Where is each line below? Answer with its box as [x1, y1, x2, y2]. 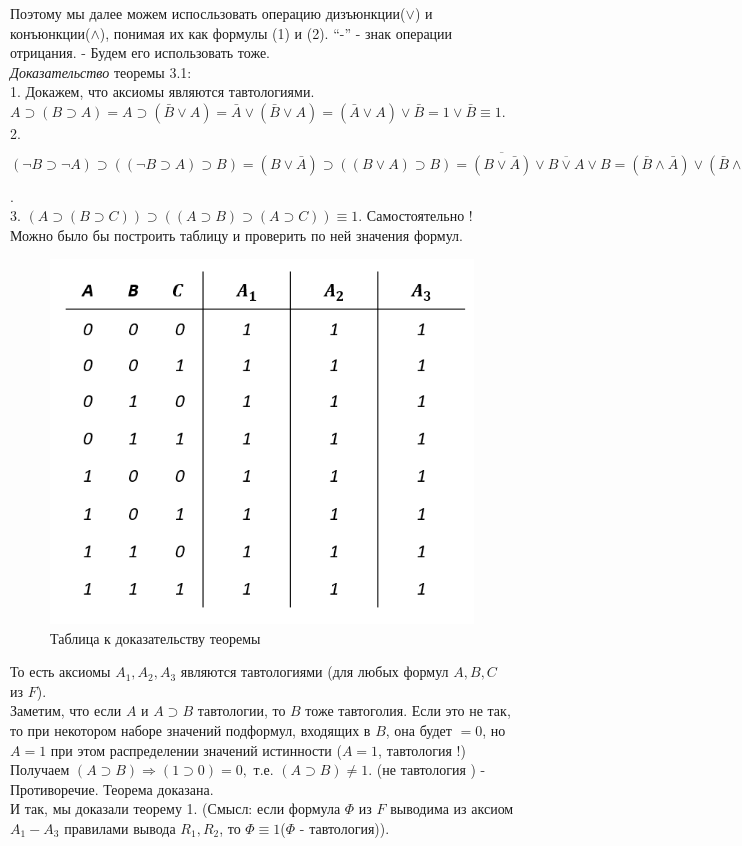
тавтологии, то [197, 700, 286, 721]
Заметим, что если [10, 700, 122, 721]
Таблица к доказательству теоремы [50, 627, 261, 648]
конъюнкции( [10, 22, 91, 43]
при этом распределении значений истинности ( [50, 739, 342, 760]
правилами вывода [64, 817, 176, 838]
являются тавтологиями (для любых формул [180, 661, 449, 682]
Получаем [10, 759, 70, 780]
